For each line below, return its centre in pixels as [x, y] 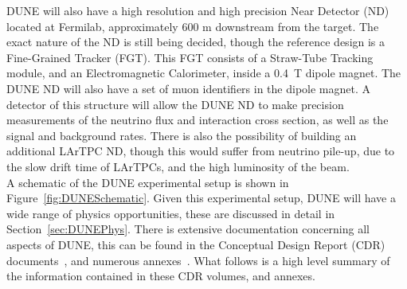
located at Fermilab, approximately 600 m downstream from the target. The [193, 26]
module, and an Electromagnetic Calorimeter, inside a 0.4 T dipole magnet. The [204, 73]
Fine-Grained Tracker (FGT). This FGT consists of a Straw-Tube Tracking [190, 57]
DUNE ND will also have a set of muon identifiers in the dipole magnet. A [189, 88]
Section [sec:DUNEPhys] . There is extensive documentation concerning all [188, 229]
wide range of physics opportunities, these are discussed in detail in [171, 213]
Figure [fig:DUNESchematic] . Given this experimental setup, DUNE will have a [202, 198]
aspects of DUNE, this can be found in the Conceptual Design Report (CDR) [196, 244]
